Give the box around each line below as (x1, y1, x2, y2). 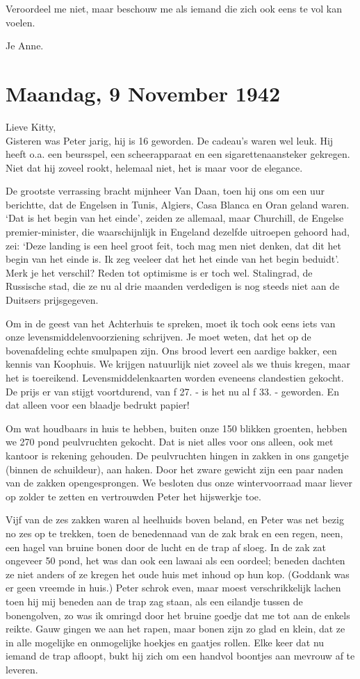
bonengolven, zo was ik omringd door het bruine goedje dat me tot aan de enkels (6, 607, 350, 622)
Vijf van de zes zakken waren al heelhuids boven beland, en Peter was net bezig (6, 512, 344, 527)
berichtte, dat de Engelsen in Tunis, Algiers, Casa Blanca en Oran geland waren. (6, 197, 350, 211)
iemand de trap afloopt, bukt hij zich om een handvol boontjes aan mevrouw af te (6, 648, 355, 663)
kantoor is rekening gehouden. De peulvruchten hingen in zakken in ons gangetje (6, 448, 349, 462)
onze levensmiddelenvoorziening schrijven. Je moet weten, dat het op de (6, 329, 311, 344)
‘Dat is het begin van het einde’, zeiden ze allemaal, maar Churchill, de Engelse (6, 211, 344, 225)
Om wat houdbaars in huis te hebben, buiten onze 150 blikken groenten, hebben (6, 420, 347, 435)
